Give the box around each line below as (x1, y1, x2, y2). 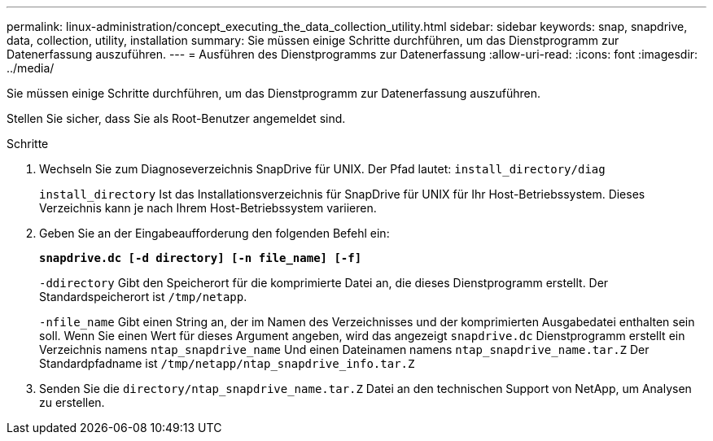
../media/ (7, 61, 55, 75)
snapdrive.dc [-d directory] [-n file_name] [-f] (39, 251, 362, 264)
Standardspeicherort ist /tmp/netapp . (39, 290, 247, 303)
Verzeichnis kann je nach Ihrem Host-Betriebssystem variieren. (39, 201, 377, 215)
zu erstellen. (39, 395, 105, 409)
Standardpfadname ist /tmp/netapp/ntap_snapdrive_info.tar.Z (39, 356, 415, 370)
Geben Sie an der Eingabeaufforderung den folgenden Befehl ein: (39, 226, 390, 240)
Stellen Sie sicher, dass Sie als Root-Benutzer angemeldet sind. (7, 111, 346, 125)
